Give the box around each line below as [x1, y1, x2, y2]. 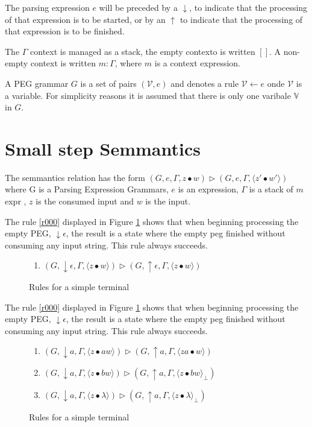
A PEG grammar [5, 77, 69, 89]
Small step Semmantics [5, 136, 201, 160]
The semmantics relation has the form [5, 171, 145, 183]
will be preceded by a [99, 1, 178, 13]
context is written [30, 57, 96, 69]
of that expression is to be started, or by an [5, 13, 166, 25]
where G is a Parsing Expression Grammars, [5, 183, 169, 195]
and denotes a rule [170, 77, 239, 89]
